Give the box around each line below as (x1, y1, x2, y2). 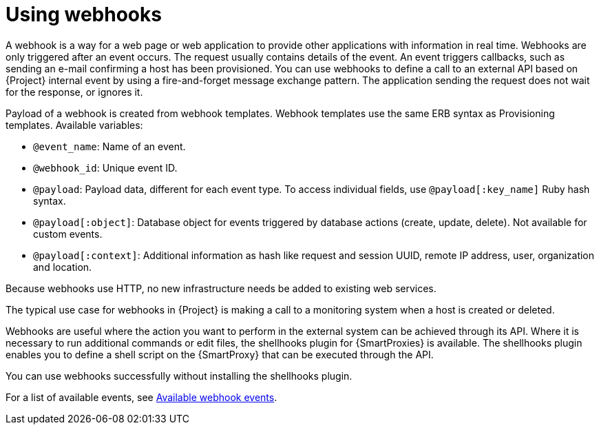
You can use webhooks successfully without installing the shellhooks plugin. (6, 369, 353, 382)
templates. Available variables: (6, 119, 143, 131)
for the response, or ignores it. (6, 85, 143, 98)
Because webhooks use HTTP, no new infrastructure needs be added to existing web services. (6, 282, 437, 294)
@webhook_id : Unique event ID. (33, 161, 178, 174)
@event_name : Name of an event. (33, 140, 186, 152)
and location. (33, 260, 92, 273)
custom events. (33, 227, 103, 240)
